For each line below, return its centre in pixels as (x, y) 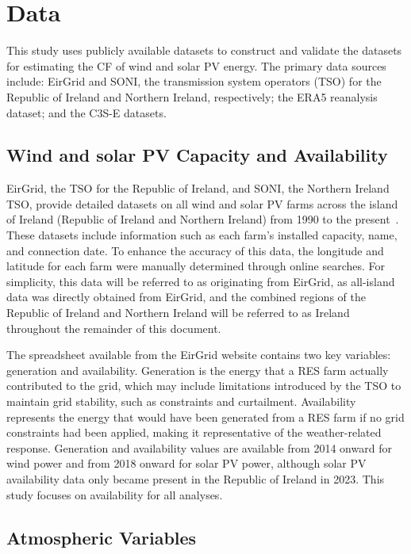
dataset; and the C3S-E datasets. (86, 112)
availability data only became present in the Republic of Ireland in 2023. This (196, 478)
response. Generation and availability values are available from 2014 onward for (199, 447)
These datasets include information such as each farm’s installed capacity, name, (202, 235)
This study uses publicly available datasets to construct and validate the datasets (204, 50)
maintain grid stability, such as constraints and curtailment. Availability (181, 401)
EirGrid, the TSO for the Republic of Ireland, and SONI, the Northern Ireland (198, 188)
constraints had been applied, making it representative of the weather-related (194, 432)
